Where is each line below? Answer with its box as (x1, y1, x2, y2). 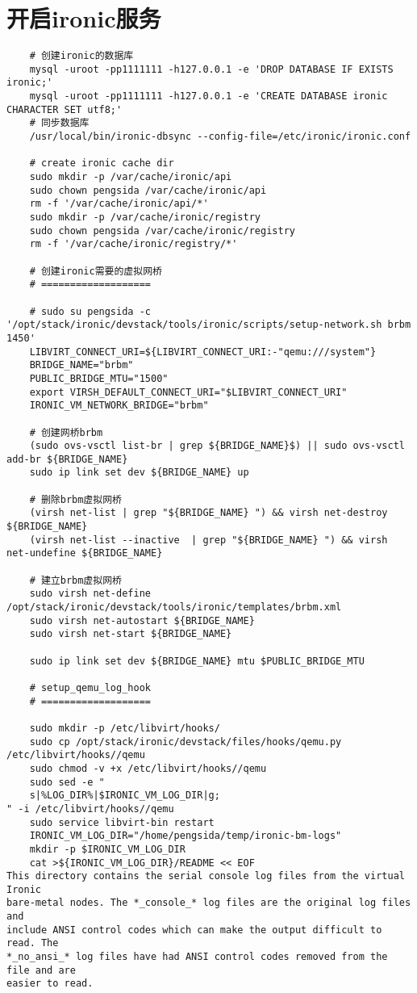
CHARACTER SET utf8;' (6, 103, 123, 115)
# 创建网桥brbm (29, 426, 103, 438)
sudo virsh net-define (29, 588, 151, 600)
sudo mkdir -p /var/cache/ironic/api (29, 171, 232, 183)
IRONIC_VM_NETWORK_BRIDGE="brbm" (29, 400, 209, 412)
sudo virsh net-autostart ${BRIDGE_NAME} (29, 614, 255, 626)
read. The (6, 937, 59, 949)
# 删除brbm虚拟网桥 (29, 493, 122, 505)
